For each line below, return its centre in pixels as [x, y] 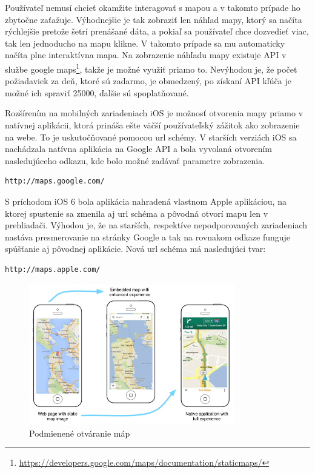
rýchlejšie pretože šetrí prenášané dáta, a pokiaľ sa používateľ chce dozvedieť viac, [157, 31]
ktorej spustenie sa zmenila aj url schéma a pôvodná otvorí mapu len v [137, 213]
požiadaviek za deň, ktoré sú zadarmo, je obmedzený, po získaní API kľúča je [148, 81]
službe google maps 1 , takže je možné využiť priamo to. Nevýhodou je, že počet [151, 68]
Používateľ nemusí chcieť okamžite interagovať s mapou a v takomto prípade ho [153, 7]
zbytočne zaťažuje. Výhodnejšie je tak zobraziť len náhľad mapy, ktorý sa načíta [154, 19]
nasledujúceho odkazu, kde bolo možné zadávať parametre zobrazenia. [135, 160]
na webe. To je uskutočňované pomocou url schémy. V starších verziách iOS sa [151, 137]
